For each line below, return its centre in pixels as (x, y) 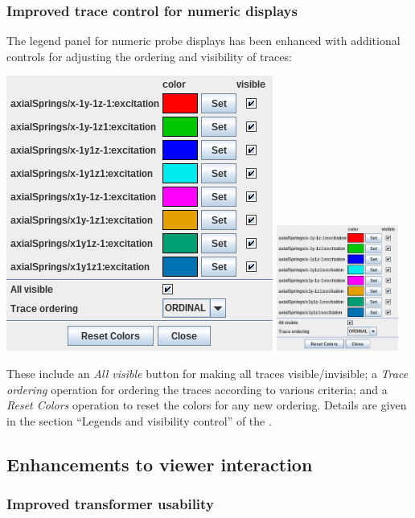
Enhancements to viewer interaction (160, 464)
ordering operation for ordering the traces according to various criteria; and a (197, 389)
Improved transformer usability (110, 504)
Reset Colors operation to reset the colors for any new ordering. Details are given (207, 405)
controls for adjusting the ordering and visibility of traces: (149, 56)
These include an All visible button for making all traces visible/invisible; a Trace (207, 373)
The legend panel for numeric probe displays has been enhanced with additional (203, 41)
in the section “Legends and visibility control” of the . (139, 420)
